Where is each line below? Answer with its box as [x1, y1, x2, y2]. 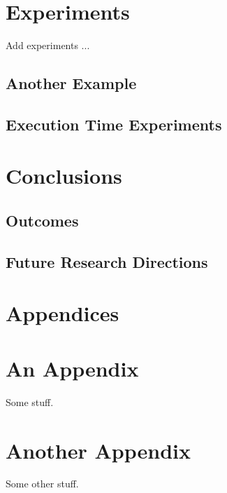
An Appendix [6, 353, 139, 382]
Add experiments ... [6, 38, 90, 53]
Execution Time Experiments [6, 113, 222, 135]
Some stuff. [6, 394, 54, 409]
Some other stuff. [6, 476, 79, 491]
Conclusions [6, 161, 122, 190]
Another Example [6, 72, 137, 94]
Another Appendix [6, 435, 191, 464]
